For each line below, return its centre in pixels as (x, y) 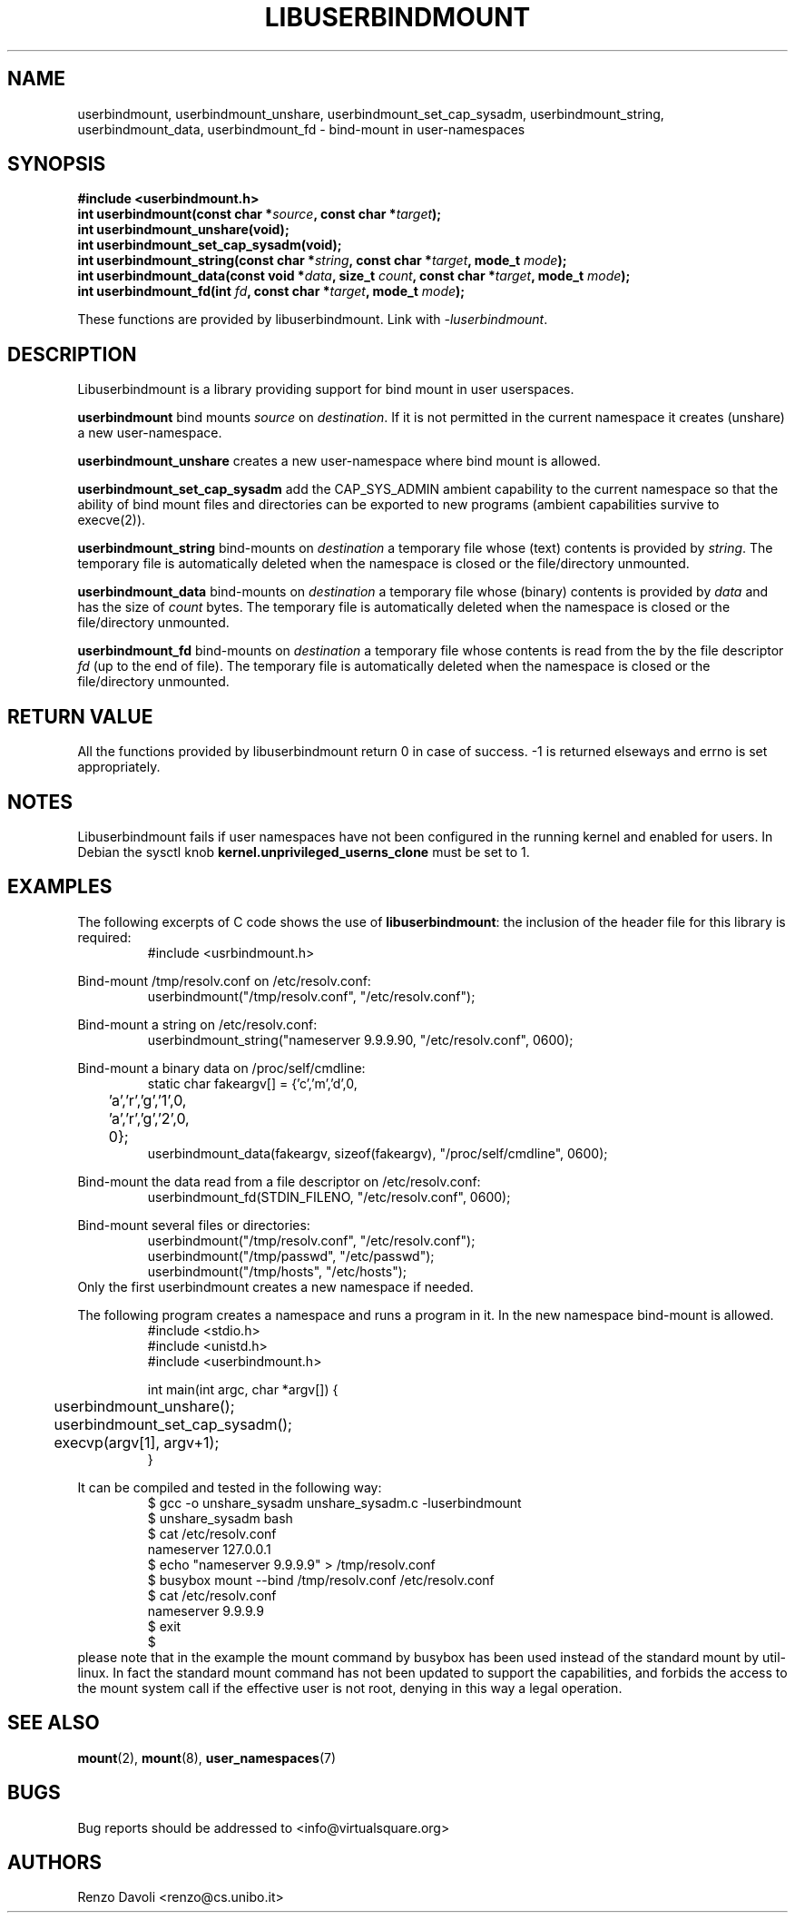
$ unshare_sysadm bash (220, 1518)
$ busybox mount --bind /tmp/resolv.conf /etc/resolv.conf (321, 1580)
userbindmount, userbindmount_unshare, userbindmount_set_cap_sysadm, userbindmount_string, (371, 113)
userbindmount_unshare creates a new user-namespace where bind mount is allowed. (339, 461)
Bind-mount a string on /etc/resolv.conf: (197, 1024)
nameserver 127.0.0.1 (209, 1549)
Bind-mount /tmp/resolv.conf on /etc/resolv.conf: (224, 980)
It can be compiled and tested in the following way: (230, 1487)
